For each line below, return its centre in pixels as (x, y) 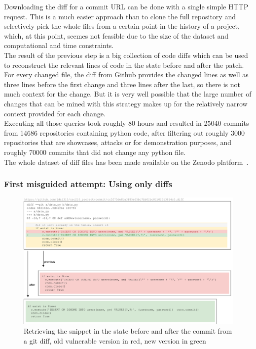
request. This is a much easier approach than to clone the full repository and (120, 16)
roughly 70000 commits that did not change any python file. (95, 152)
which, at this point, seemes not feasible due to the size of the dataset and (116, 35)
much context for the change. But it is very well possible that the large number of (128, 94)
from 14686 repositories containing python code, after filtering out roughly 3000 (125, 132)
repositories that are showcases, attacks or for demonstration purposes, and (118, 142)
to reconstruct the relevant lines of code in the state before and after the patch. (124, 65)
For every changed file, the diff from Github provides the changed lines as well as (126, 75)
